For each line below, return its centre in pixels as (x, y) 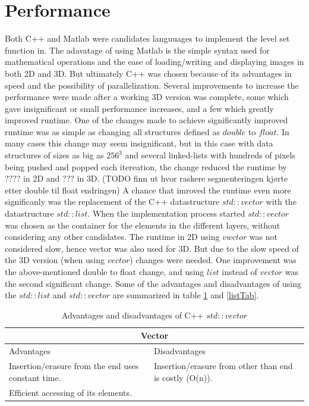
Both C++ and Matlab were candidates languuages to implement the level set (147, 38)
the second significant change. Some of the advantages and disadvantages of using (153, 283)
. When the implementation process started (166, 213)
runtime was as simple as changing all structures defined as (112, 131)
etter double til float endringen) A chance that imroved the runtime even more (148, 190)
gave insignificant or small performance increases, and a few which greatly (139, 108)
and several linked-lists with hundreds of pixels (210, 155)
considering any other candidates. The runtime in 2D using (112, 237)
